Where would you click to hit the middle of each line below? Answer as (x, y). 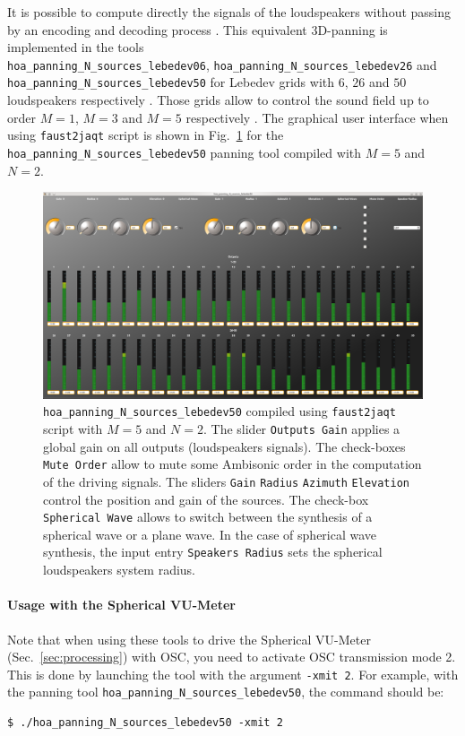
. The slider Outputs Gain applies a (301, 429)
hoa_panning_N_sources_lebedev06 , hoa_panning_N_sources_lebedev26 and (222, 64)
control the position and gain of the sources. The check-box (206, 499)
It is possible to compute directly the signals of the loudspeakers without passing (229, 12)
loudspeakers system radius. (120, 570)
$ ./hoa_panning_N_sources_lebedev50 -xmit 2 (145, 723)
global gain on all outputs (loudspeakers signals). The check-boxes (224, 446)
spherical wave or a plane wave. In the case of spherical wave (210, 534)
